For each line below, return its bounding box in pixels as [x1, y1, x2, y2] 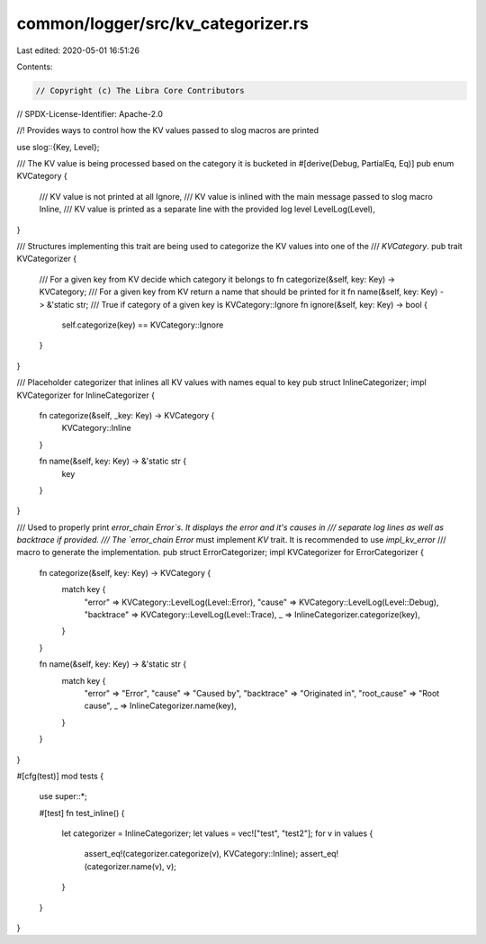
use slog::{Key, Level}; [16, 141, 100, 152]
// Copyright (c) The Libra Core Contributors [35, 85, 245, 95]
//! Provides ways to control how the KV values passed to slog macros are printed [16, 125, 319, 136]
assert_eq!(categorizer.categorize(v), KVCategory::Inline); [84, 849, 299, 859]
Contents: [16, 61, 53, 72]
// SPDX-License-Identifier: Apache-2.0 [16, 108, 164, 119]
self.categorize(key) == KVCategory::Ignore [61, 319, 224, 330]
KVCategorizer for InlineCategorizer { [16, 390, 155, 400]
